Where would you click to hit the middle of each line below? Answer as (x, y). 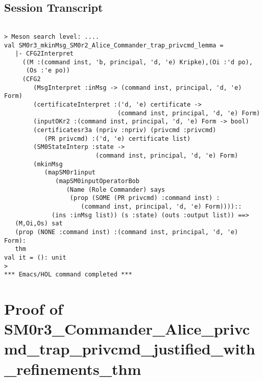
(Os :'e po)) (48, 71)
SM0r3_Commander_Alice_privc (127, 329)
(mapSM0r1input (70, 173)
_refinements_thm (73, 369)
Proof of (33, 309)
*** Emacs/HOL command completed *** (68, 275)
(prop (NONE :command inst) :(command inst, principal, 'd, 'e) (127, 232)
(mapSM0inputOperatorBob (97, 181)
